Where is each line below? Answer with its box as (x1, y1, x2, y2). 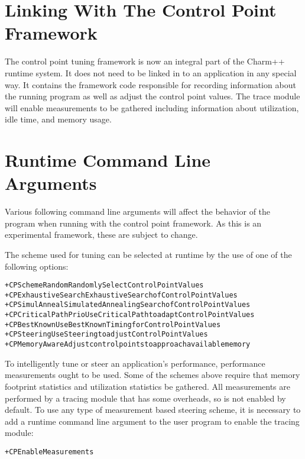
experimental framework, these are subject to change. (5, 228, 198, 241)
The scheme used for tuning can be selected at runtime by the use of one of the (5, 248, 292, 260)
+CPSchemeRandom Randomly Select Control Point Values (5, 281, 204, 290)
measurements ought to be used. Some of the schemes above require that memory (5, 369, 300, 381)
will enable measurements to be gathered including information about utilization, (5, 101, 299, 114)
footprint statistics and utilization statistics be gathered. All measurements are (5, 380, 290, 392)
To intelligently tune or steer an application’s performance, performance (5, 357, 265, 369)
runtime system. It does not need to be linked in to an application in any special (5, 66, 297, 79)
